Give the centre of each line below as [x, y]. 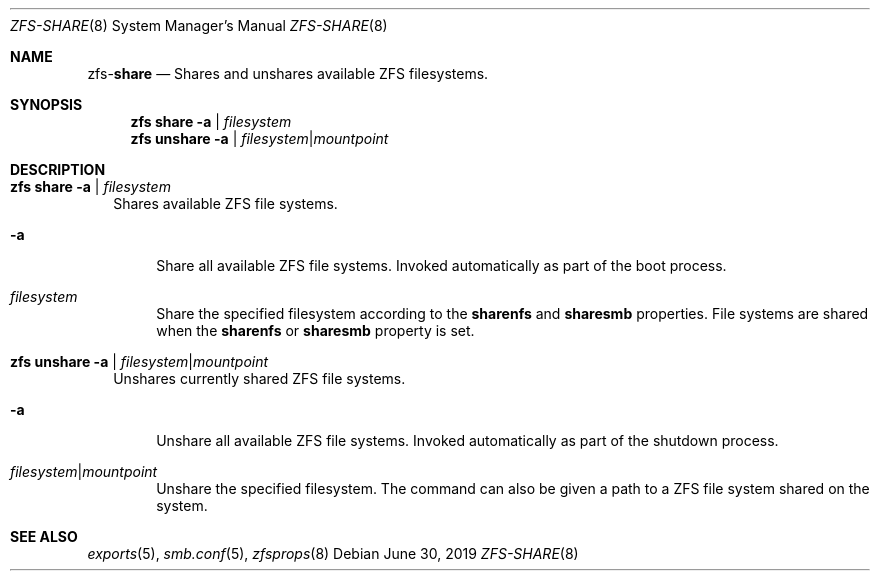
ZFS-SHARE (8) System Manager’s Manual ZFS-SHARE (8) [199, 25]
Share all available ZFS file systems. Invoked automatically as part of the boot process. [441, 265]
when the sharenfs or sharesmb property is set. [315, 330]
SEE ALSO [44, 536]
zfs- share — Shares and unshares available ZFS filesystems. [288, 73]
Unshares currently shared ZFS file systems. [259, 378]
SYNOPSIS [46, 104]
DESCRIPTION [58, 169]
